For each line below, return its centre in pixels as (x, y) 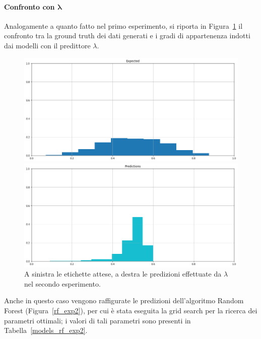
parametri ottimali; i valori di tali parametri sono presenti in (97, 320)
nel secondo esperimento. (62, 283)
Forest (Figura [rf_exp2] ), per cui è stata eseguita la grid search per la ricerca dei (131, 311)
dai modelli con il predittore (47, 45)
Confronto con (29, 6)
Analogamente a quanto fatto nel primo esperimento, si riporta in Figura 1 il (123, 25)
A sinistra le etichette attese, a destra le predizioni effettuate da (123, 274)
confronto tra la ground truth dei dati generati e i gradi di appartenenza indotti (127, 36)
